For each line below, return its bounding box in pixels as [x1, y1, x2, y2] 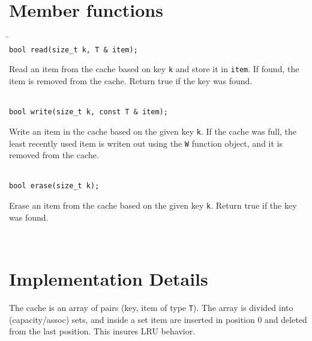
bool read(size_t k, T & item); [9, 45, 138, 54]
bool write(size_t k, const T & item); [9, 108, 168, 117]
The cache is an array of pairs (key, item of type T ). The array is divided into [9, 301, 293, 313]
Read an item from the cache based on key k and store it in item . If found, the [9, 63, 299, 75]
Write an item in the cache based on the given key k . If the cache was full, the [9, 124, 297, 137]
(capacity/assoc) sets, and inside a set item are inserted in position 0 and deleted [9, 313, 307, 325]
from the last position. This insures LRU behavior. [9, 325, 196, 337]
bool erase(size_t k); [9, 182, 100, 191]
